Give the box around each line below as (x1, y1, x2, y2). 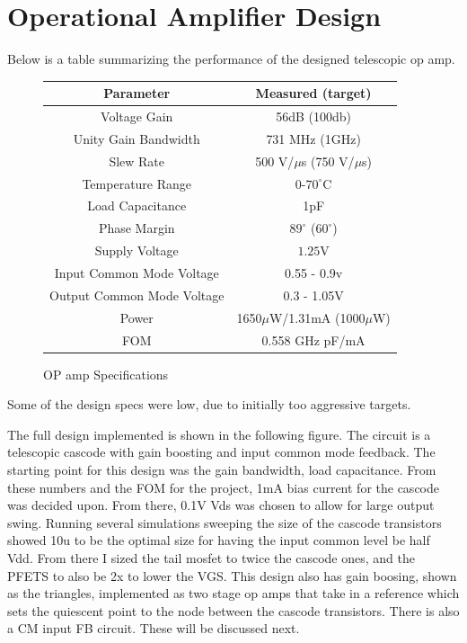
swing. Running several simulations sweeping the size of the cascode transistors (7, 513, 442, 531)
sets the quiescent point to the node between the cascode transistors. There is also (7, 601, 460, 620)
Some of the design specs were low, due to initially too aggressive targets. (7, 395, 411, 414)
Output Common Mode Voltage (49, 285, 225, 304)
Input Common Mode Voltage (54, 263, 219, 281)
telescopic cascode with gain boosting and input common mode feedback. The (7, 442, 436, 461)
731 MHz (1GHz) (266, 129, 361, 147)
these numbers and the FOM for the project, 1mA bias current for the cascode (7, 478, 439, 496)
